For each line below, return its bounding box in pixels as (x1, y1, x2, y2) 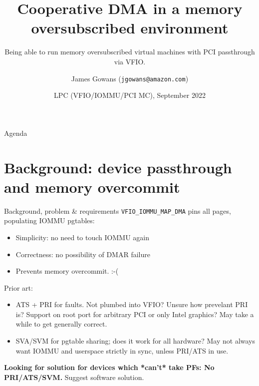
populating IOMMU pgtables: (4, 215, 95, 226)
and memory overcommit (4, 176, 180, 197)
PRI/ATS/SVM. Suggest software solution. (4, 372, 144, 382)
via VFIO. (114, 56, 146, 66)
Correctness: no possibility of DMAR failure (15, 249, 150, 259)
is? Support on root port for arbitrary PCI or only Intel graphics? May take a (15, 309, 254, 319)
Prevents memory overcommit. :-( (15, 266, 119, 276)
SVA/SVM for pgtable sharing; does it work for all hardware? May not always (15, 336, 256, 346)
